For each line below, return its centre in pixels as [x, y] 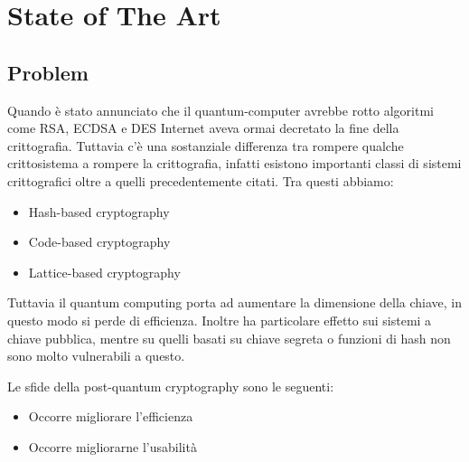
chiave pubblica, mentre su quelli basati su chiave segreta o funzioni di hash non [229, 338]
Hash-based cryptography [99, 211]
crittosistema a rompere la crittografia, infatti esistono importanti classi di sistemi [234, 163]
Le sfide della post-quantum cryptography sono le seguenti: [171, 386]
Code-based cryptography [99, 242]
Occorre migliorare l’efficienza [111, 416]
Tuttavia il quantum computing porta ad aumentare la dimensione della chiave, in [235, 302]
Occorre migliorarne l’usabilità [113, 446]
